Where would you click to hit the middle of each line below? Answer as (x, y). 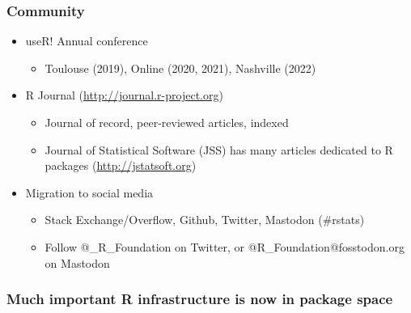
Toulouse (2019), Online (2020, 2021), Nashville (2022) (180, 68)
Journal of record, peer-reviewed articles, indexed (167, 122)
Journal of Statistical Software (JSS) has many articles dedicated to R (219, 149)
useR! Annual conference (87, 41)
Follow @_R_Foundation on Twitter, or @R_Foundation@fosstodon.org (225, 246)
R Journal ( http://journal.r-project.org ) (124, 95)
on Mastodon (77, 262)
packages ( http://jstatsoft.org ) (121, 165)
